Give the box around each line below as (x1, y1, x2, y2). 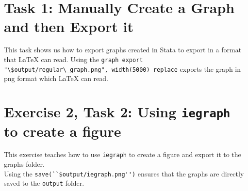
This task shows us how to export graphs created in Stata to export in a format (4, 45, 242, 55)
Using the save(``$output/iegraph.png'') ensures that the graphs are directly (4, 168, 244, 178)
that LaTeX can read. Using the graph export (4, 54, 143, 64)
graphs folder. (4, 159, 45, 169)
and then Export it (4, 16, 133, 36)
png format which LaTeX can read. (4, 73, 108, 83)
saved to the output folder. (4, 178, 84, 188)
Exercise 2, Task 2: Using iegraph (4, 102, 231, 121)
